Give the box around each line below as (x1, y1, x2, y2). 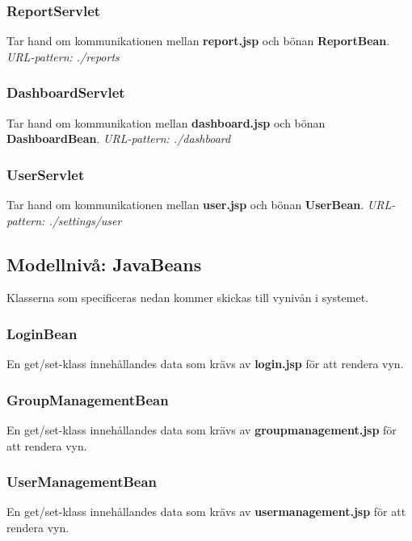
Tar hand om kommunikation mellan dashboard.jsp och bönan (6, 114, 326, 131)
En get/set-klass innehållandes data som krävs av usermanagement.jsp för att (6, 503, 406, 520)
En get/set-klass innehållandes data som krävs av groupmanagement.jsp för (6, 421, 397, 438)
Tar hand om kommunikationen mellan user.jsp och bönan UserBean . (6, 196, 364, 213)
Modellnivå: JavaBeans (6, 251, 202, 276)
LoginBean (6, 323, 78, 343)
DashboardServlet (6, 82, 125, 103)
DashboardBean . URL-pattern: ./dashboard (6, 130, 231, 147)
